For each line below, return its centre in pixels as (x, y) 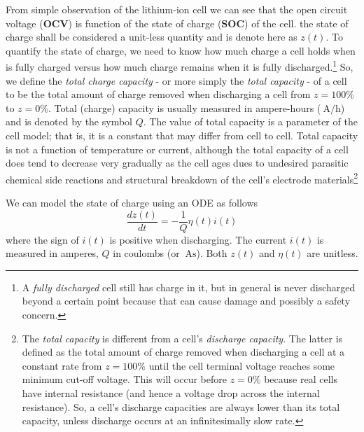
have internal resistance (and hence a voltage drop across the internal (171, 393)
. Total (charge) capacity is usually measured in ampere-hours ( (184, 107)
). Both (212, 253)
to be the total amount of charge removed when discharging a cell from (158, 94)
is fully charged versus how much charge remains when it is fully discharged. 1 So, (180, 66)
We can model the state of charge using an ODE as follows (132, 203)
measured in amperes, (52, 253)
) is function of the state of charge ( (145, 23)
